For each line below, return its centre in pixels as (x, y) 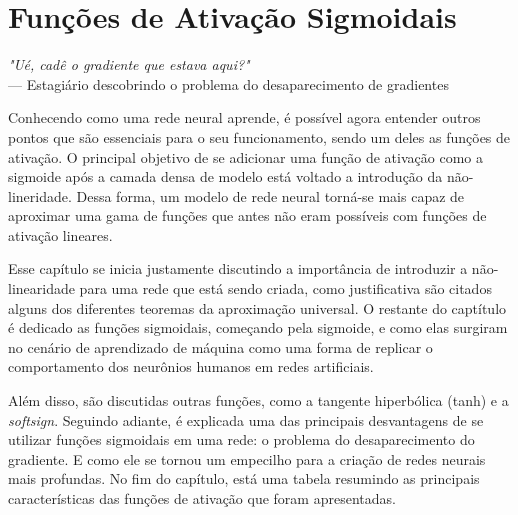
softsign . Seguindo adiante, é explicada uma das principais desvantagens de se (246, 419)
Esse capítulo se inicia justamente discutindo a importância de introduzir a (238, 268)
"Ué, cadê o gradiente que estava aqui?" (129, 64)
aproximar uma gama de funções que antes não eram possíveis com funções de (247, 215)
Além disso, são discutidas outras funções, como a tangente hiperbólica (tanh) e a (258, 400)
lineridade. (40, 195)
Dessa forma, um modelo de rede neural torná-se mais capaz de (270, 195)
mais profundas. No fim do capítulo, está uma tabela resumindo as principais (244, 478)
